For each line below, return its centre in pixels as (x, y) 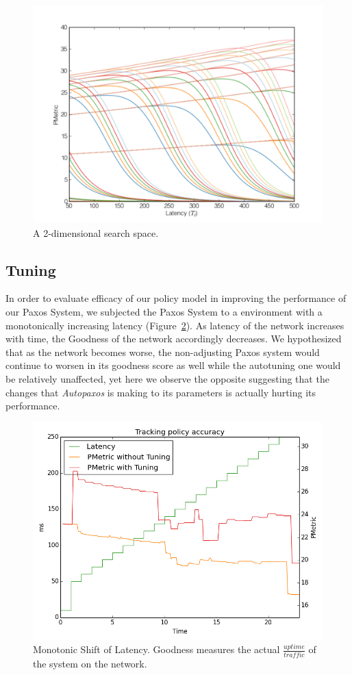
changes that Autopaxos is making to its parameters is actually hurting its (161, 392)
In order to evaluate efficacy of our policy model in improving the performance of (176, 298)
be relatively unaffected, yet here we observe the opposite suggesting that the (167, 378)
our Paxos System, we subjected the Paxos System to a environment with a (164, 311)
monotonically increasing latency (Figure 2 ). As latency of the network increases (175, 325)
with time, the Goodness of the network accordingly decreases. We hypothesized (174, 339)
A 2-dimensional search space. (96, 232)
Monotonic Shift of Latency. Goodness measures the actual (156, 649)
